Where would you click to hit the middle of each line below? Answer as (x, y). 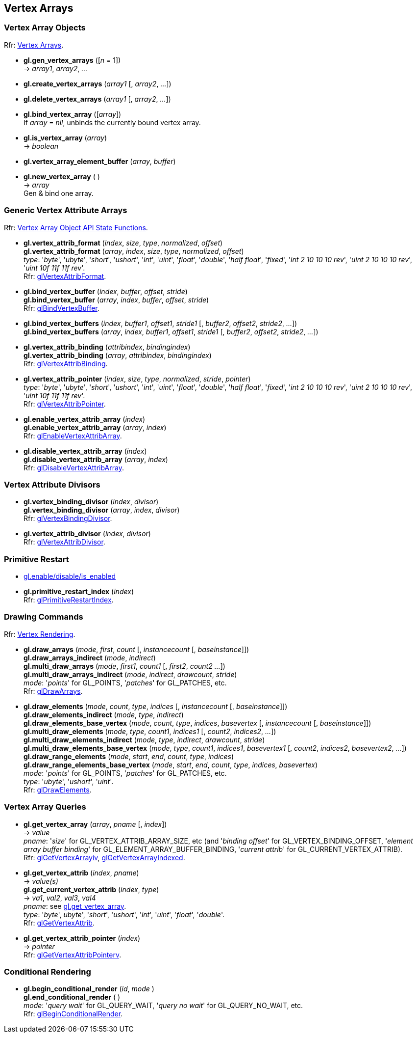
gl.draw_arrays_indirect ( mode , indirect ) (90, 657)
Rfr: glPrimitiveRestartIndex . (69, 600)
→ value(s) (41, 881)
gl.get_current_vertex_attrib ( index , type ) (91, 889)
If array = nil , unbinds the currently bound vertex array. (112, 122)
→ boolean (41, 146)
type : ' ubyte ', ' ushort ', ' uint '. (69, 781)
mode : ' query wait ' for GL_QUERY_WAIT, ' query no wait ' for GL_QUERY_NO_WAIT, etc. (163, 1006)
